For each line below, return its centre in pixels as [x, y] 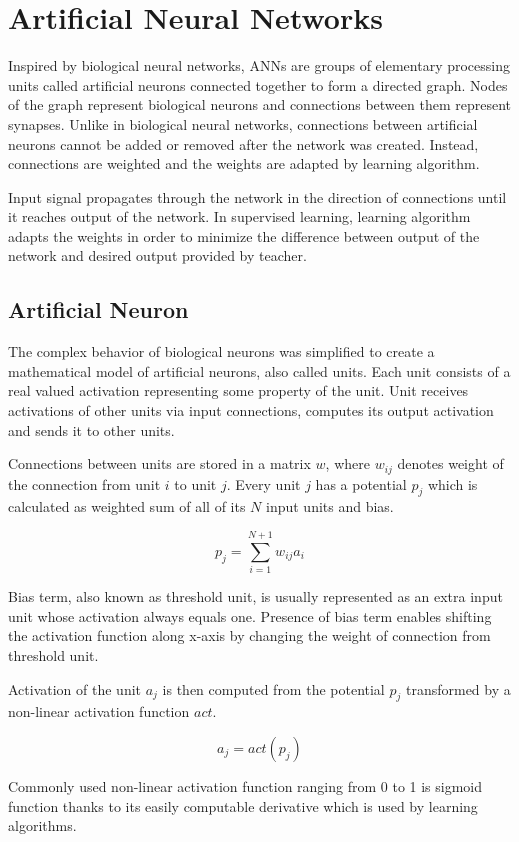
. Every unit [263, 483]
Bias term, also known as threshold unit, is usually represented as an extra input [255, 596]
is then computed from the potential [273, 688]
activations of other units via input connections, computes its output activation [251, 410]
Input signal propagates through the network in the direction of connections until [257, 196]
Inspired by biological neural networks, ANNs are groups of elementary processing [259, 65]
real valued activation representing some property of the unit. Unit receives [238, 390]
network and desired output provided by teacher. [157, 255]
